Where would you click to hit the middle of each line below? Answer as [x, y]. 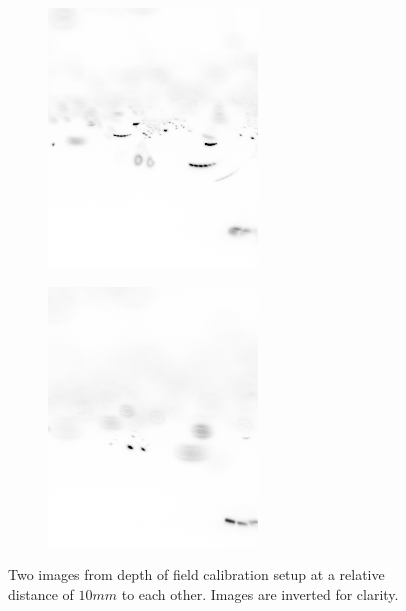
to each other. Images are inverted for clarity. [260, 593]
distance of [41, 593]
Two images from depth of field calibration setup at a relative [196, 574]
